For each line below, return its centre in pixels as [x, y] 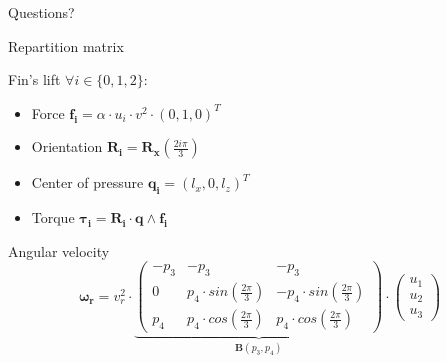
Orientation [67, 146]
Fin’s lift [34, 79]
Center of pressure [87, 182]
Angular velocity [59, 250]
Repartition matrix [66, 45]
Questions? [41, 12]
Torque [53, 217]
